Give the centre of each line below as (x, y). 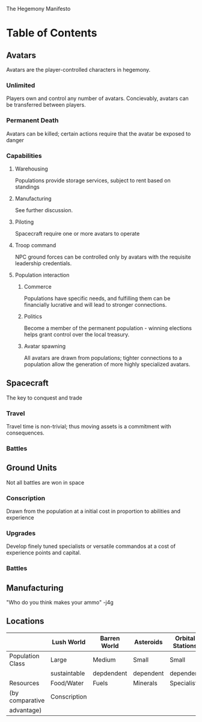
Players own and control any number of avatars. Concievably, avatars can (98, 98)
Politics (33, 316)
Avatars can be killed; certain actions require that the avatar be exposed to (99, 133)
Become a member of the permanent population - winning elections (108, 328)
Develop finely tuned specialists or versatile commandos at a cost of (91, 546)
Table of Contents (52, 33)
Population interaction (42, 275)
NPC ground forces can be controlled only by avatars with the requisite (103, 257)
